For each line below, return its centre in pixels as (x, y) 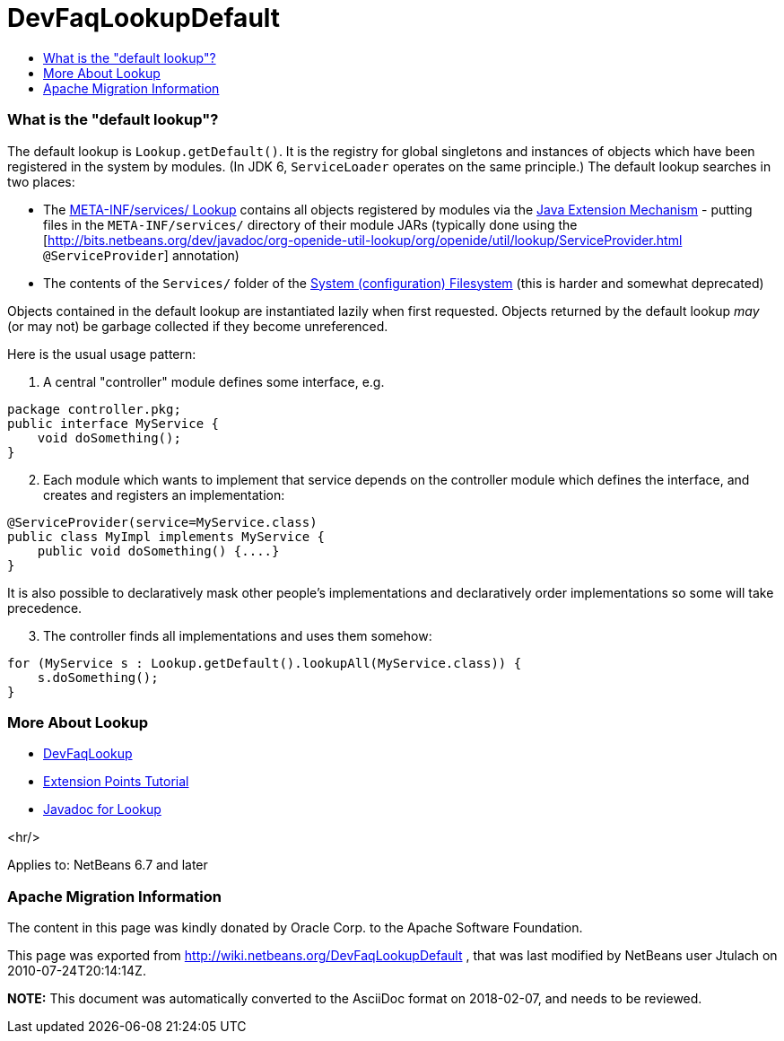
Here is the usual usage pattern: (102, 354)
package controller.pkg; (94, 409)
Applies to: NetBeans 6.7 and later (108, 865)
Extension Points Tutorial (116, 782)
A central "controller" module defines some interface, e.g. (214, 381)
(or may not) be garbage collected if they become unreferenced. (198, 326)
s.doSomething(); (98, 677)
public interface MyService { (113, 423)
